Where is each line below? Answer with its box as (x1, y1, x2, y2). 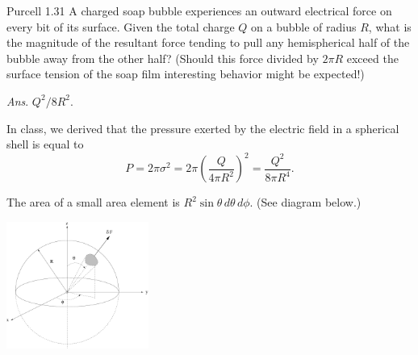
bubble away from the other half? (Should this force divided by (6, 49, 319, 66)
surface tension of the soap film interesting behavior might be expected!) (6, 65, 365, 82)
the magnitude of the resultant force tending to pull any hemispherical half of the (6, 34, 410, 51)
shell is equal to (6, 136, 84, 152)
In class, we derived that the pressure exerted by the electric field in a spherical (6, 119, 399, 136)
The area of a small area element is (6, 194, 180, 211)
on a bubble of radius (251, 18, 357, 35)
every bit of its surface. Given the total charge (6, 18, 235, 35)
